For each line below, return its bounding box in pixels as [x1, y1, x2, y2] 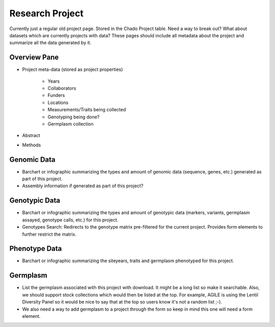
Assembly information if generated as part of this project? [22, 183, 144, 189]
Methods [22, 142, 41, 148]
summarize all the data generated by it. [9, 40, 92, 46]
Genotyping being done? [47, 114, 100, 120]
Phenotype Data [9, 244, 62, 253]
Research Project [9, 8, 84, 19]
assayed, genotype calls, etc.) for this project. [22, 217, 119, 223]
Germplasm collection [47, 120, 94, 127]
